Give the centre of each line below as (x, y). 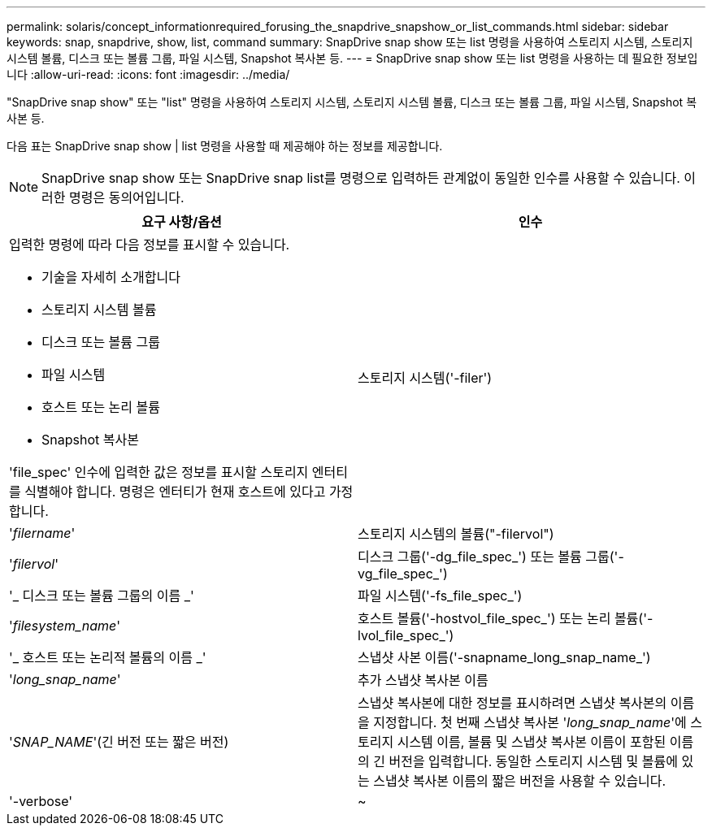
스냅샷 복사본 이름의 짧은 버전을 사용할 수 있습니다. (520, 781)
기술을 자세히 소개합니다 (111, 277)
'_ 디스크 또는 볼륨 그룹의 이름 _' (102, 596)
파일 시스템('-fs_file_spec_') (440, 596)
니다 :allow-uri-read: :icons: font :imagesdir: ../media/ (148, 74)
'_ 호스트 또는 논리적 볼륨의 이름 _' (108, 657)
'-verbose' (41, 801)
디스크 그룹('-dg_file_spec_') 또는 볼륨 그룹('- (491, 557)
